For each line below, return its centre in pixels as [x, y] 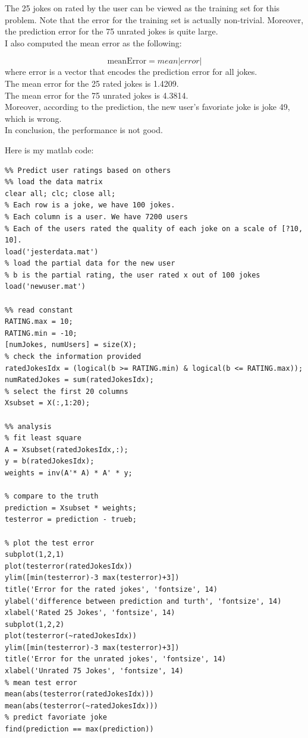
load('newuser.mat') [45, 287]
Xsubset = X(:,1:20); [48, 403]
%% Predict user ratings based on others [88, 170]
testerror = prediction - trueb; [71, 520]
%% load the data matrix [54, 182]
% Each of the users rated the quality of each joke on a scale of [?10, [154, 228]
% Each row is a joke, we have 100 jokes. [90, 205]
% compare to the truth [52, 496]
